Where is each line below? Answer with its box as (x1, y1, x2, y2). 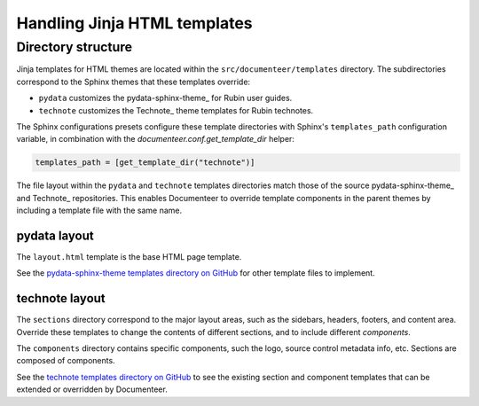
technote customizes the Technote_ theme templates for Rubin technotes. (38, 105, 314, 115)
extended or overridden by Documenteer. (16, 384, 168, 394)
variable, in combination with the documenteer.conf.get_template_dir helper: (16, 134, 294, 144)
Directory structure (16, 39, 133, 55)
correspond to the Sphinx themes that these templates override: (16, 76, 251, 87)
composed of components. (16, 355, 115, 366)
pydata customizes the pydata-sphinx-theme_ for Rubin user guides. (38, 93, 293, 104)
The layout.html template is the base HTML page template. (16, 252, 242, 262)
